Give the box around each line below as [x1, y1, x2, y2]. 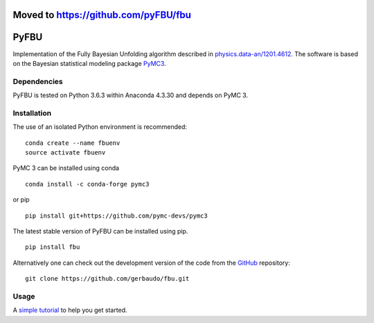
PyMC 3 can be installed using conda [12, 164, 120, 173]
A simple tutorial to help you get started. [12, 306, 127, 315]
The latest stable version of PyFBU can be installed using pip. [12, 227, 188, 235]
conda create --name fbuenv [25, 139, 121, 147]
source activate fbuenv [25, 148, 106, 156]
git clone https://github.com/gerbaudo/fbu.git [25, 274, 190, 283]
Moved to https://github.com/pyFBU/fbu [12, 9, 192, 21]
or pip [12, 195, 30, 204]
